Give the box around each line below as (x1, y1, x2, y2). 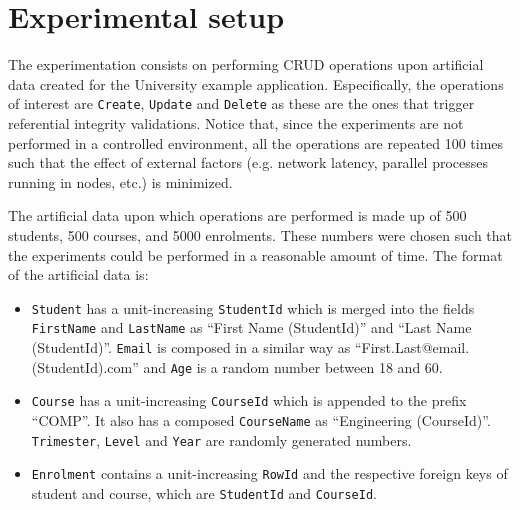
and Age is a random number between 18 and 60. (143, 356, 443, 377)
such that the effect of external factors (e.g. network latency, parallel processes (8, 152, 489, 173)
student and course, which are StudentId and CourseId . (31, 482, 377, 503)
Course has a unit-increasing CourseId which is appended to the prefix (31, 390, 467, 411)
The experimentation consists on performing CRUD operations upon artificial (8, 54, 484, 75)
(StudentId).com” (31, 356, 139, 377)
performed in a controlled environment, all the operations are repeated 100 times (8, 132, 504, 153)
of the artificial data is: (8, 264, 149, 285)
